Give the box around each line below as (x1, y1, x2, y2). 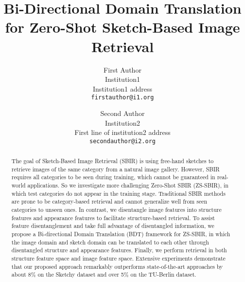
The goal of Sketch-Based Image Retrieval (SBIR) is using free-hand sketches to (11, 157, 214, 165)
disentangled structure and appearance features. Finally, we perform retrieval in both (11, 246, 227, 254)
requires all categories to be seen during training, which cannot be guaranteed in (11, 173, 215, 181)
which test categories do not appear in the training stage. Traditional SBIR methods (11, 189, 226, 197)
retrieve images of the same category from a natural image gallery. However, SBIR (11, 165, 220, 173)
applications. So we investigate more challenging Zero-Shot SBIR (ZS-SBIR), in (27, 181, 228, 189)
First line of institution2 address (74, 127, 171, 137)
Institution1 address (92, 83, 152, 94)
